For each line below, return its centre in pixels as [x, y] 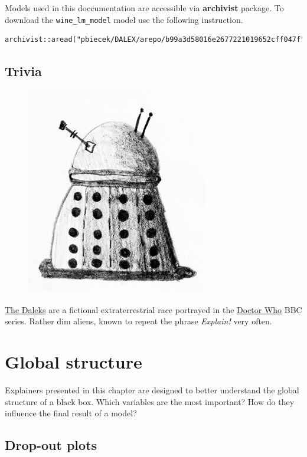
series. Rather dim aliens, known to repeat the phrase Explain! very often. [138, 321]
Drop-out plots [51, 445]
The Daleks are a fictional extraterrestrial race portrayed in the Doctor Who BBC [153, 309]
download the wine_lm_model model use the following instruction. [124, 19]
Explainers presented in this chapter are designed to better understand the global [152, 389]
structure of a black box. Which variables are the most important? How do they [150, 401]
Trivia [23, 71]
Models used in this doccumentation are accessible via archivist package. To [144, 8]
